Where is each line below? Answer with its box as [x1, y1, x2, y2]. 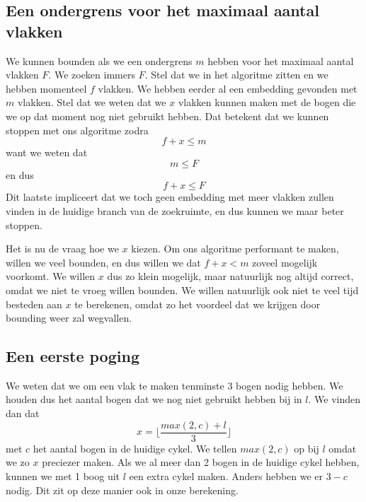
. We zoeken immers [48, 67, 135, 82]
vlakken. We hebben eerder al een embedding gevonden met [98, 81, 358, 95]
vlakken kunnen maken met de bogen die [178, 95, 356, 110]
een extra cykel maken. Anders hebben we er [129, 468, 324, 483]
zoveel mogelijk [252, 255, 318, 269]
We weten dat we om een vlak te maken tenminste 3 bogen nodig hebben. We [6, 378, 343, 392]
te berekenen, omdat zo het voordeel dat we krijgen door [74, 296, 321, 311]
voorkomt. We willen [6, 269, 96, 284]
